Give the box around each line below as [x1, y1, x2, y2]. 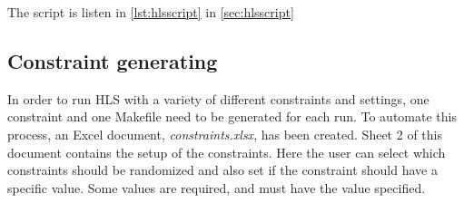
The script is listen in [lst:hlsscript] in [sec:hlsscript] [7, 3, 294, 21]
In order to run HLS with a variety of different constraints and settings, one [7, 89, 429, 108]
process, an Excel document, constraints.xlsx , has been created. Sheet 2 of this [7, 124, 442, 143]
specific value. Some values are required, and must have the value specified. [7, 178, 426, 197]
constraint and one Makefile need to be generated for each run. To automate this [7, 107, 457, 126]
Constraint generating [7, 46, 218, 74]
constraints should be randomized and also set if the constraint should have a [7, 160, 438, 179]
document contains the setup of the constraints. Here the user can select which [7, 142, 446, 161]
